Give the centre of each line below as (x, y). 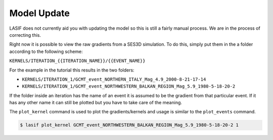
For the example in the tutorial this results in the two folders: (72, 70)
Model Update (40, 13)
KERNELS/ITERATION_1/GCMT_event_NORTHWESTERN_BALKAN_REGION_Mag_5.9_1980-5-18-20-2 (129, 86)
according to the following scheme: (46, 51)
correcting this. (25, 35)
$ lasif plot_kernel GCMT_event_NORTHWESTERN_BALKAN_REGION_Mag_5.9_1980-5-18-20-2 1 (129, 125)
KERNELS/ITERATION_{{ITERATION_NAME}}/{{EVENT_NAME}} (77, 61)
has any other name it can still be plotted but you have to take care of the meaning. (96, 103)
